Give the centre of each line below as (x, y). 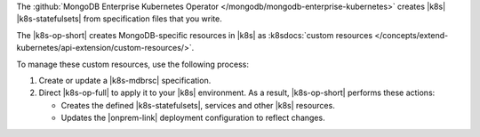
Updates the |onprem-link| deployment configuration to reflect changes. (193, 118)
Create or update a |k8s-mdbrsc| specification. (125, 80)
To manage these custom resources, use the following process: (132, 64)
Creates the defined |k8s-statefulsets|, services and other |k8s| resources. (198, 105)
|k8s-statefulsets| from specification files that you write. (119, 19)
